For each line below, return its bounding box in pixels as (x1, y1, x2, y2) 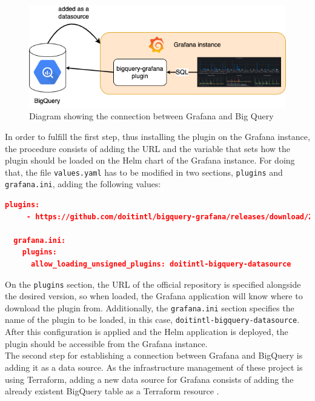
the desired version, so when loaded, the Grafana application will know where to (5, 290, 303, 302)
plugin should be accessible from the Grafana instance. (5, 337, 208, 350)
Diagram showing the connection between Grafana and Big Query (29, 110, 274, 122)
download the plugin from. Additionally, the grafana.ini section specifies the (5, 301, 294, 314)
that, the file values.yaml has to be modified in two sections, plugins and (5, 165, 283, 178)
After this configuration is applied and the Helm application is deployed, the (5, 325, 288, 338)
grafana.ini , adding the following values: (5, 177, 161, 190)
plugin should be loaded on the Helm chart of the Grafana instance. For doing (5, 154, 295, 167)
